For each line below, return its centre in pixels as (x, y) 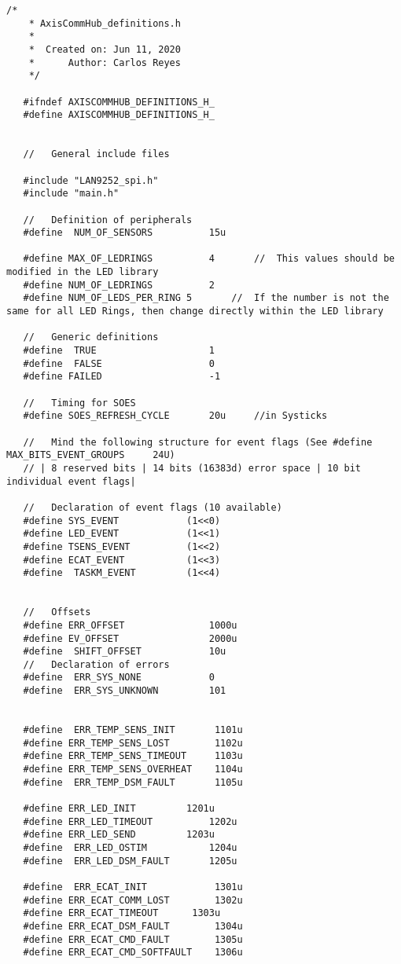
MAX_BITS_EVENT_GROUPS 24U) (91, 455)
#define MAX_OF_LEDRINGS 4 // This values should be (209, 259)
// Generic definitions (91, 337)
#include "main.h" (71, 194)
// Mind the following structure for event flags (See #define (198, 442)
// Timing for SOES (79, 403)
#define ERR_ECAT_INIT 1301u (133, 887)
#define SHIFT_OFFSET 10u (125, 652)
